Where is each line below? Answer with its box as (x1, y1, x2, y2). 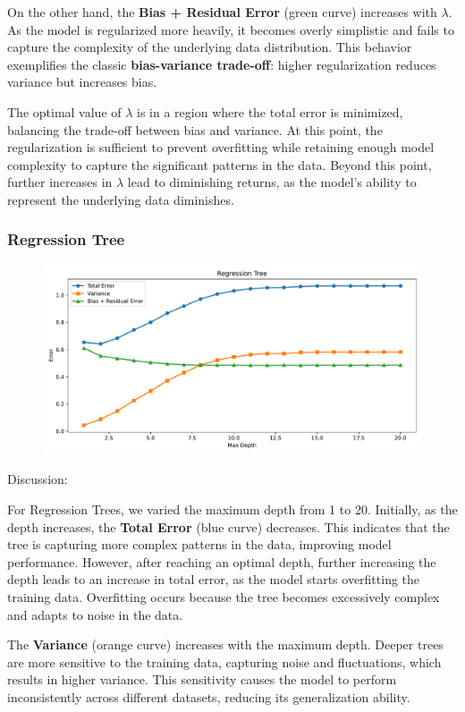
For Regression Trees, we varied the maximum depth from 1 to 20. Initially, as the (7, 499, 458, 518)
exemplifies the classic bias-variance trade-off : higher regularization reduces (7, 55, 436, 73)
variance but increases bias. (7, 72, 157, 91)
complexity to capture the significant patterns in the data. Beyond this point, (7, 155, 432, 174)
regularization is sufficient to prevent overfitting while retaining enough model (7, 138, 435, 157)
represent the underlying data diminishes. (7, 190, 234, 208)
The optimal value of (7, 102, 122, 121)
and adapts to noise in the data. (7, 605, 183, 623)
